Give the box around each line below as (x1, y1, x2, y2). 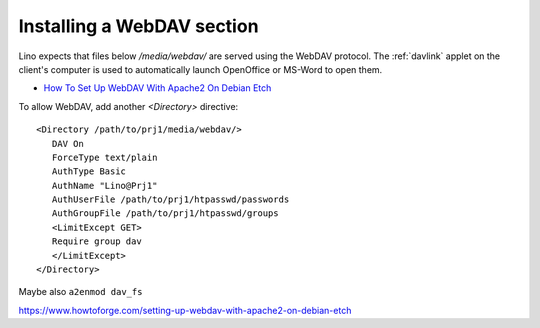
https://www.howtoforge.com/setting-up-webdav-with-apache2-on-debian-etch (18, 304, 352, 316)
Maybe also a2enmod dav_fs (18, 286, 143, 298)
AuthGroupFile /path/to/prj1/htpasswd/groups (51, 208, 279, 219)
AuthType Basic (51, 166, 127, 177)
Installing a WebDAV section (18, 15, 259, 37)
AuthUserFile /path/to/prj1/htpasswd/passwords (51, 194, 290, 205)
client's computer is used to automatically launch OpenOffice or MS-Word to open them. (18, 63, 383, 75)
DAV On (51, 138, 84, 149)
